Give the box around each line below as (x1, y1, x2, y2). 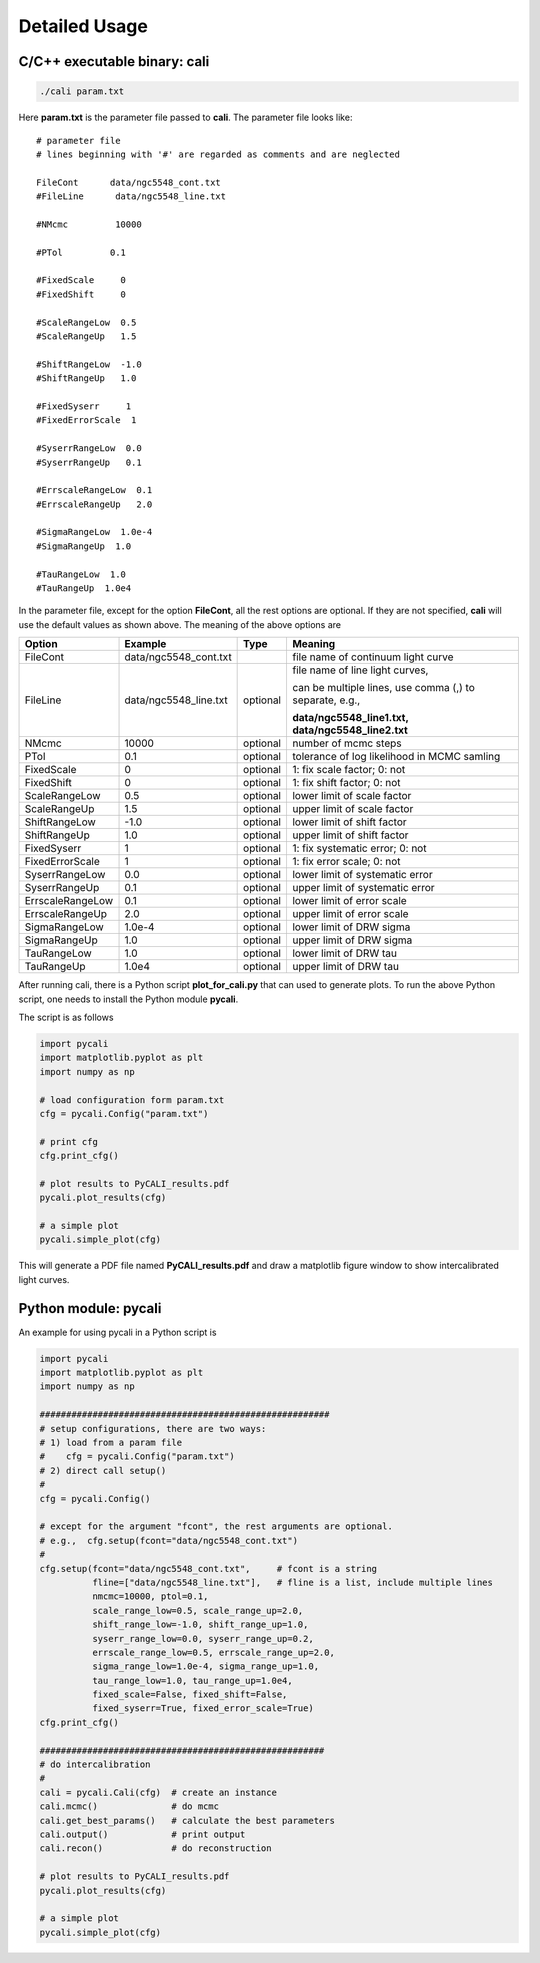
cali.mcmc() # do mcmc (39, 1801, 220, 1812)
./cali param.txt (39, 86, 125, 97)
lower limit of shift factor (291, 815, 407, 829)
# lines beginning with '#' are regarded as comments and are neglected (36, 148, 400, 160)
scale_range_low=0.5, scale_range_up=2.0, (91, 1605, 304, 1616)
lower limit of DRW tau (291, 946, 398, 960)
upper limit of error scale (291, 907, 409, 921)
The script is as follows (18, 1011, 114, 1023)
